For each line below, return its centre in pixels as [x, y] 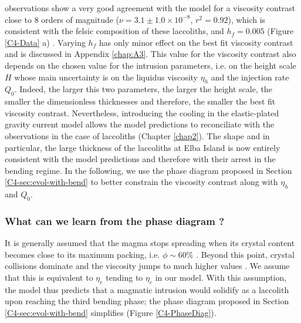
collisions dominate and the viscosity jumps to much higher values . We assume [147, 266]
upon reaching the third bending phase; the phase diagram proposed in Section [147, 301]
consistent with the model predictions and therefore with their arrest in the [140, 159]
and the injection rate [250, 77]
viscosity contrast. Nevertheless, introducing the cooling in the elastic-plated [142, 112]
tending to [124, 277]
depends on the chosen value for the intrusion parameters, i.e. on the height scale [150, 65]
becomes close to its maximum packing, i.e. [82, 254]
